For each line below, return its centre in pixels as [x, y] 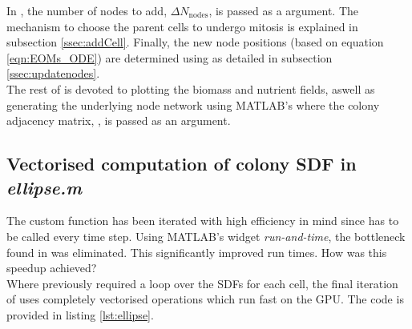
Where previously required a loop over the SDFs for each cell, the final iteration [202, 283]
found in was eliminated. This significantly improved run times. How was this [197, 252]
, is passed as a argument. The [283, 10]
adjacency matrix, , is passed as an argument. [119, 120]
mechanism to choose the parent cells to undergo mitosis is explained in [182, 26]
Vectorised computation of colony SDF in [182, 164]
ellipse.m [44, 187]
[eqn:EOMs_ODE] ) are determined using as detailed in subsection [170, 57]
